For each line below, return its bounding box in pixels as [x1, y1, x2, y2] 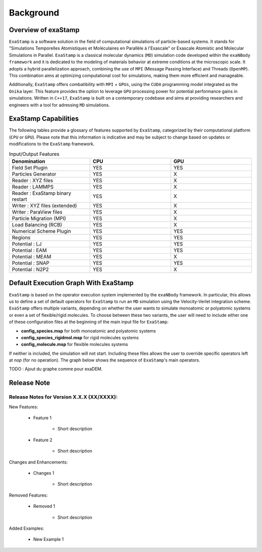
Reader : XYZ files [12, 177, 53, 184]
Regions [12, 234, 31, 241]
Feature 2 [33, 437, 53, 443]
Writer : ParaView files [12, 209, 63, 216]
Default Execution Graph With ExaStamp [9, 279, 134, 287]
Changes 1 [33, 470, 54, 476]
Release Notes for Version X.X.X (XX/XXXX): [9, 394, 118, 400]
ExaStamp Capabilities [9, 115, 79, 123]
